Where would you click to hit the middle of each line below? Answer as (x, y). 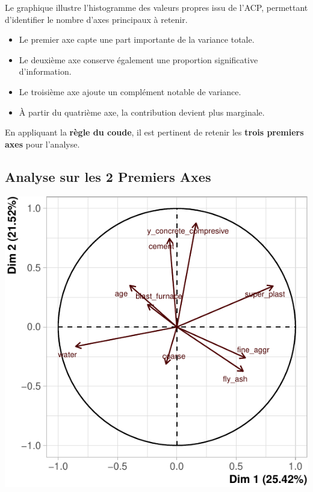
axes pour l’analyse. (42, 144)
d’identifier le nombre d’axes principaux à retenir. (96, 19)
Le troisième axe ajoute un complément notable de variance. (130, 91)
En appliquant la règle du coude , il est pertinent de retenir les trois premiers (154, 132)
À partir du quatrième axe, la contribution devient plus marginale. (142, 112)
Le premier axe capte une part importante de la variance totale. (137, 39)
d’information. (45, 71)
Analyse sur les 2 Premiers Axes (108, 176)
